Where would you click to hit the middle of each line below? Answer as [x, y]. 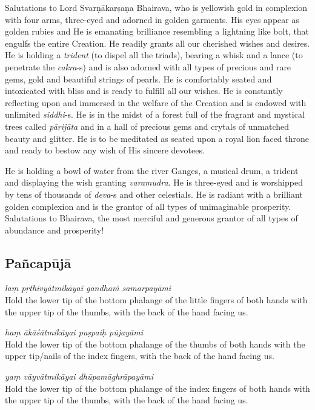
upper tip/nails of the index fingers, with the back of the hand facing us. [140, 356]
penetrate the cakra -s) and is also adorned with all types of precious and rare [148, 66]
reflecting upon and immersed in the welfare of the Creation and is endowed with [156, 102]
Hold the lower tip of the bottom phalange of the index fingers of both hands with [157, 388]
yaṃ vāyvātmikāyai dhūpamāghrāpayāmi [79, 376]
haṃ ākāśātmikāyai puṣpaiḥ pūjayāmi [74, 332]
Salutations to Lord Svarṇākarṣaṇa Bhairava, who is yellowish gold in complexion [156, 7]
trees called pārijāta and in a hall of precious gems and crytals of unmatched [147, 126]
